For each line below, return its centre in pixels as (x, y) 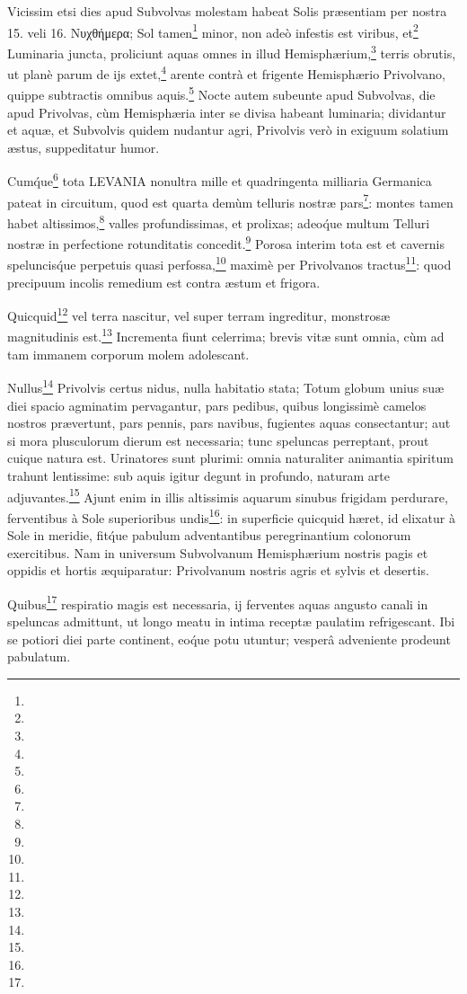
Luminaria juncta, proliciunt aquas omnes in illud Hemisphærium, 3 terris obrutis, (232, 51)
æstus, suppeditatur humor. (84, 147)
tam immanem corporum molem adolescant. (128, 354)
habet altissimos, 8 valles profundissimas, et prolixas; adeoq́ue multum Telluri (219, 221)
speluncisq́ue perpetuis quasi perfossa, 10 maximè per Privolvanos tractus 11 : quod (229, 263)
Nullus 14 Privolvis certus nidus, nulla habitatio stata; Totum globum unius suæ (226, 386)
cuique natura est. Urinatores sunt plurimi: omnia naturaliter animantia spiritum (230, 458)
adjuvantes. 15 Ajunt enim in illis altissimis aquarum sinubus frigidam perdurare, (228, 495)
